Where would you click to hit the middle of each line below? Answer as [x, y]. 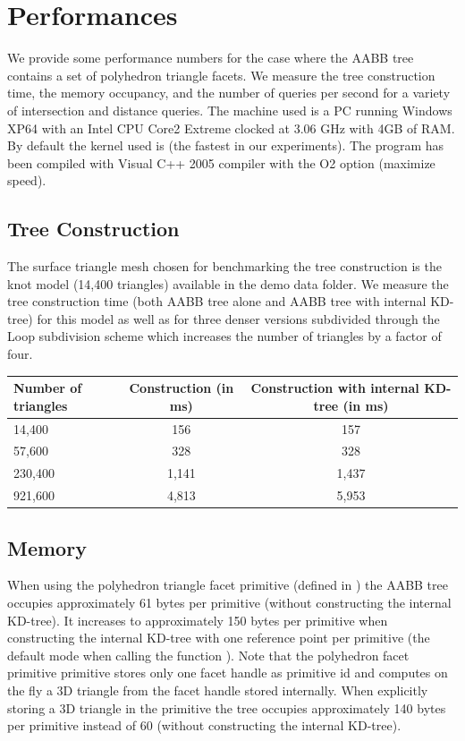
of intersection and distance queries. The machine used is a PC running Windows [230, 110]
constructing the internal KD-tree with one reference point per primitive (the [219, 638]
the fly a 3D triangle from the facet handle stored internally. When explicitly [218, 690]
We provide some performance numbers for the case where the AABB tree [211, 58]
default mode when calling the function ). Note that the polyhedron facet [208, 655]
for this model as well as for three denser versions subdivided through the [238, 318]
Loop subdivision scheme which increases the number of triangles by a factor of [224, 336]
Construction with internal [335, 388]
